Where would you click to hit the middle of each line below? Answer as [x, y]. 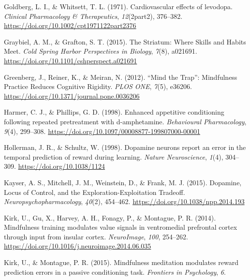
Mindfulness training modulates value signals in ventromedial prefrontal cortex [121, 227]
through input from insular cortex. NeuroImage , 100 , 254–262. [96, 236]
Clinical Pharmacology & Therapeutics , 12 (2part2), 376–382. [93, 16]
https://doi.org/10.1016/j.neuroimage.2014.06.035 [78, 246]
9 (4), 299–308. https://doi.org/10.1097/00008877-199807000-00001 [102, 131]
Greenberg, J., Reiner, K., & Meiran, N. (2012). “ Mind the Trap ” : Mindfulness [121, 77]
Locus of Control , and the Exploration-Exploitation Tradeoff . [95, 192]
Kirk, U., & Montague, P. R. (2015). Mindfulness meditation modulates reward [121, 262]
